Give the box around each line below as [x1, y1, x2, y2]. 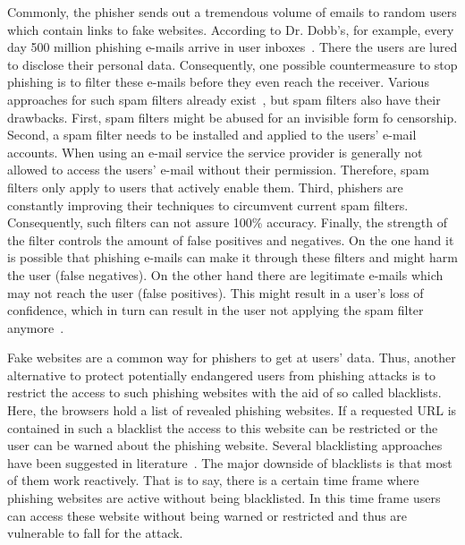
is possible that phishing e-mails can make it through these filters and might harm [7, 248, 458, 267]
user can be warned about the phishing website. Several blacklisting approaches [7, 436, 443, 455]
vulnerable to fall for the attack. [7, 524, 183, 542]
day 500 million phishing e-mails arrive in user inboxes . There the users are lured [7, 38, 458, 56]
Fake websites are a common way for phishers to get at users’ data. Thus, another [7, 348, 456, 367]
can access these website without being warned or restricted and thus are [7, 506, 408, 524]
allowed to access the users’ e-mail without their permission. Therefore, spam [7, 160, 430, 179]
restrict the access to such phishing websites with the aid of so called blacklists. [7, 383, 442, 402]
